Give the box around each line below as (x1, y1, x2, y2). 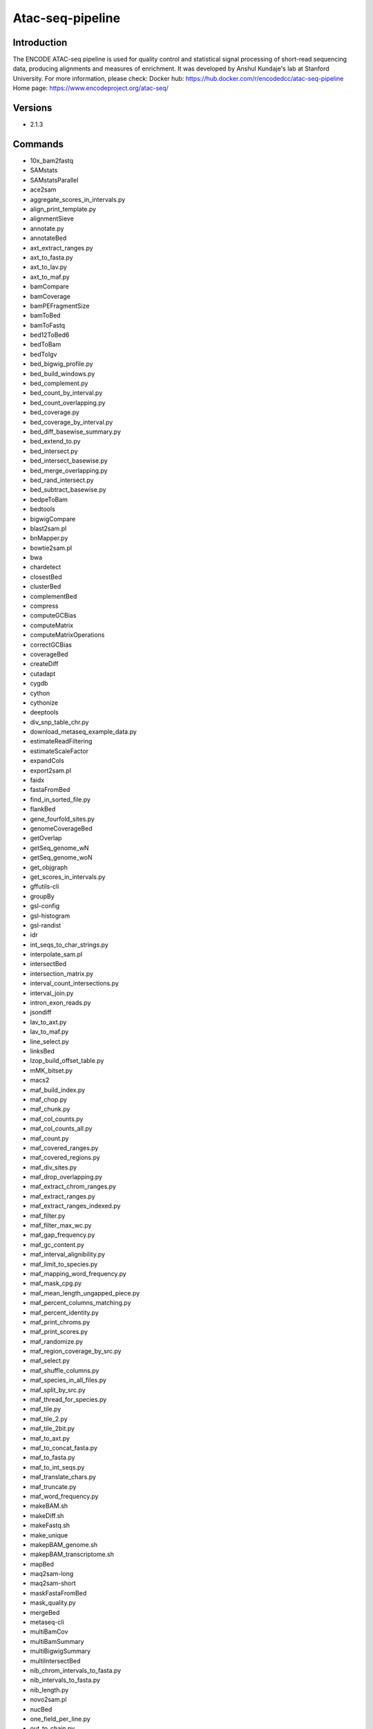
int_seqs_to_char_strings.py (30, 941, 108, 949)
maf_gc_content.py (30, 1240, 84, 1248)
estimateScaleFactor (30, 747, 89, 755)
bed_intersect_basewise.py (30, 456, 108, 465)
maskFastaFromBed (30, 1589, 87, 1597)
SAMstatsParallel (30, 176, 79, 184)
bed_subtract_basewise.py (30, 486, 106, 494)
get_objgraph (30, 863, 68, 871)
